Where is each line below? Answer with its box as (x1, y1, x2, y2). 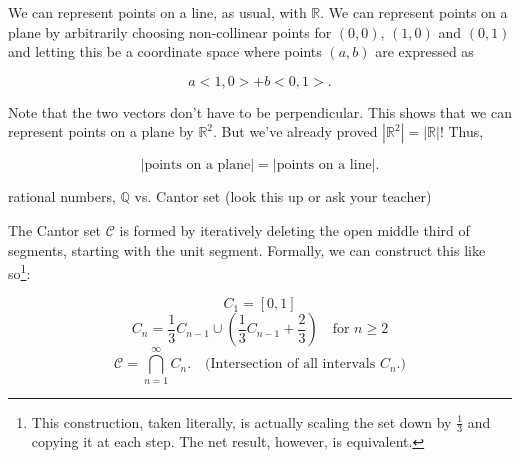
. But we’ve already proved (213, 121, 378, 142)
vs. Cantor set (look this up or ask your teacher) (134, 186, 432, 207)
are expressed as (375, 41, 474, 62)
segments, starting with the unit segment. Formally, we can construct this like (8, 239, 486, 260)
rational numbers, (8, 186, 116, 207)
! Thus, (439, 121, 484, 142)
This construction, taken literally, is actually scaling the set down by (31, 411, 452, 432)
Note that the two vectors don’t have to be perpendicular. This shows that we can (8, 101, 512, 122)
